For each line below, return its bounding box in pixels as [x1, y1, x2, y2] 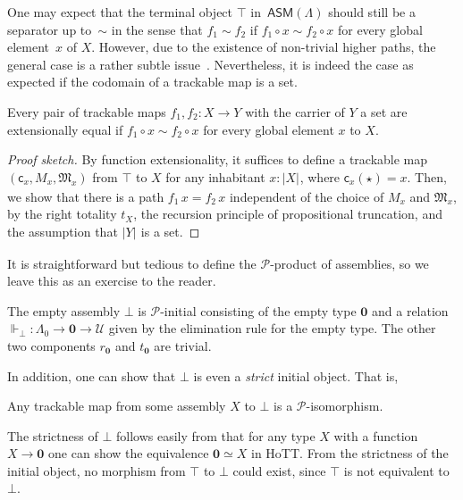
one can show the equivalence [48, 444, 209, 462]
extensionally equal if [7, 120, 123, 138]
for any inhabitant [165, 167, 265, 186]
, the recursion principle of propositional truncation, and [133, 204, 442, 223]
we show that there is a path [7, 187, 164, 205]
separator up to [7, 20, 92, 38]
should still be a [328, 3, 416, 21]
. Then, [407, 167, 447, 186]
